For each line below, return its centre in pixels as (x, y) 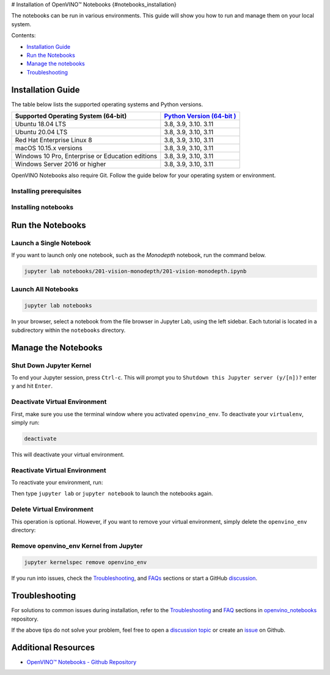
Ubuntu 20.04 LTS (41, 132)
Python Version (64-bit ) (200, 116)
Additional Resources (53, 647)
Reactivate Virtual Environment (59, 470)
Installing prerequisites (46, 191)
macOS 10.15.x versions (49, 148)
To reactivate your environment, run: (57, 482)
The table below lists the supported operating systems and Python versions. (107, 104)
